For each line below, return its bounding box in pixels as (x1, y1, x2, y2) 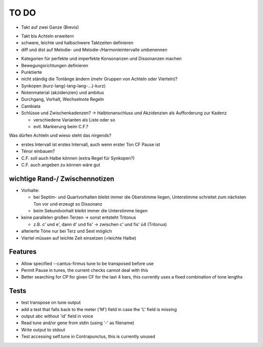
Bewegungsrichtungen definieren (21, 62, 89, 68)
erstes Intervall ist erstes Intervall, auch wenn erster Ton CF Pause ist (21, 141, 160, 147)
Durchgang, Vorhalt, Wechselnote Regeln (21, 96, 104, 102)
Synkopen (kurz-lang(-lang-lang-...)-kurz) (21, 83, 106, 88)
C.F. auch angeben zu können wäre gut (21, 162, 100, 168)
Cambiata (21, 103, 41, 109)
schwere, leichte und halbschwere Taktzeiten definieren (21, 40, 133, 46)
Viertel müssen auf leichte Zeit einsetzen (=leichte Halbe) (21, 235, 136, 241)
